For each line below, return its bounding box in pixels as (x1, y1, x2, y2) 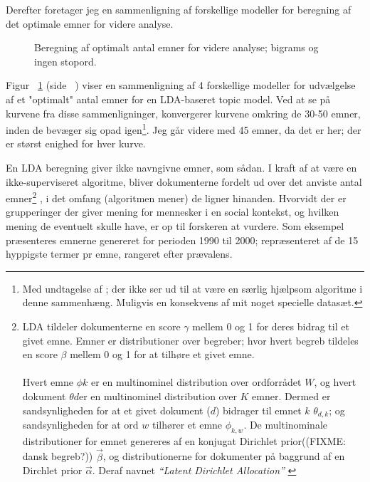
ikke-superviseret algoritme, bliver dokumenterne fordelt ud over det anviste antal (6, 174, 362, 189)
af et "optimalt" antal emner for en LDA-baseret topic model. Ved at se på (6, 91, 331, 106)
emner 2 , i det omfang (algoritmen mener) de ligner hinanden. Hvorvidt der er (6, 189, 347, 205)
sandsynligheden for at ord (22, 417, 139, 432)
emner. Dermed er (252, 388, 331, 403)
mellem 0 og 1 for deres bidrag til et (192, 319, 349, 333)
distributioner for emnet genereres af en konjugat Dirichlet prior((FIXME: (22, 433, 346, 448)
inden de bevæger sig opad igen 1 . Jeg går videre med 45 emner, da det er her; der (6, 120, 361, 137)
